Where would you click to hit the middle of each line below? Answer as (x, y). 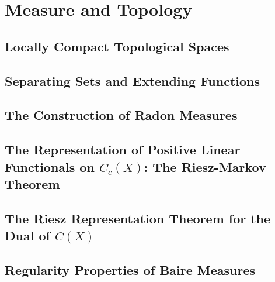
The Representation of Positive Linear (123, 149)
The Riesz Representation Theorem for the (138, 218)
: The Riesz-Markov (205, 166)
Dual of (27, 235)
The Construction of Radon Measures (121, 115)
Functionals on (50, 166)
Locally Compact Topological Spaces (117, 46)
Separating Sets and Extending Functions (133, 80)
